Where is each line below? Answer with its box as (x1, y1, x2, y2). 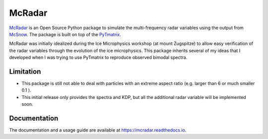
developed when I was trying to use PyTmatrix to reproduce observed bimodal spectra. (9, 54, 188, 60)
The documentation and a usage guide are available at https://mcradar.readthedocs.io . (9, 127, 187, 133)
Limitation (9, 67, 41, 76)
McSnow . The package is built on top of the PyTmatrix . (9, 31, 121, 37)
